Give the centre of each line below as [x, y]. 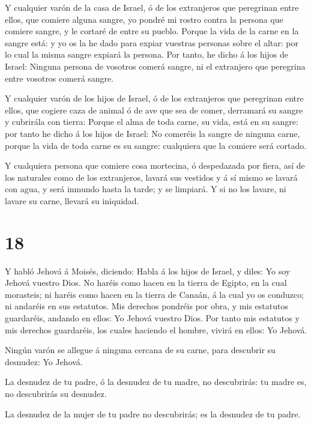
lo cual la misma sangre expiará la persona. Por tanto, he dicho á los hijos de [147, 54]
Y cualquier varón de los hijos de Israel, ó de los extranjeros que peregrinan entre [154, 98]
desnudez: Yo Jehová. [44, 361]
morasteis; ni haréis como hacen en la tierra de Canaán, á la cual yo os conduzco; [155, 294]
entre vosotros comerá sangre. [59, 78]
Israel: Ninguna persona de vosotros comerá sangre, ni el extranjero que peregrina [155, 66]
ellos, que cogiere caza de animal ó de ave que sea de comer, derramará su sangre [154, 110]
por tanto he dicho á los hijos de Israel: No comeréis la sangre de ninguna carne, [152, 133]
